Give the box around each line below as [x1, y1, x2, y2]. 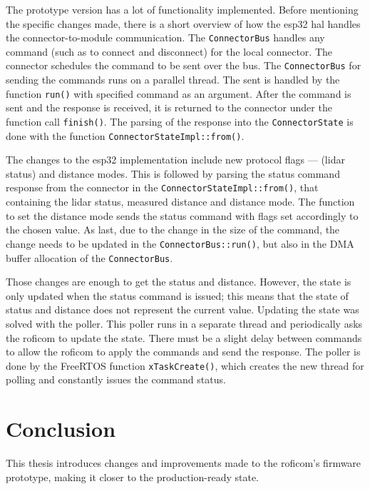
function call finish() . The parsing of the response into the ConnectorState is [6, 114, 354, 128]
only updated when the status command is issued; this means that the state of [6, 288, 349, 303]
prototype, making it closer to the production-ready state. [6, 469, 259, 484]
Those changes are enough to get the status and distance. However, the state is [6, 274, 351, 289]
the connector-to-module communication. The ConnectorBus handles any [6, 30, 325, 45]
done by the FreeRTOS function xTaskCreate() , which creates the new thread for [6, 358, 364, 373]
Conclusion [6, 414, 116, 443]
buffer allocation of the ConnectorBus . [6, 250, 173, 265]
